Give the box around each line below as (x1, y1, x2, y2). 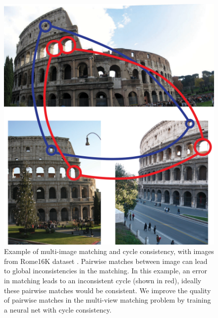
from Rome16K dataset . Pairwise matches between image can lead (4, 255, 208, 266)
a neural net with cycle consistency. (4, 304, 111, 315)
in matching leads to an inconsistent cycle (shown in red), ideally (4, 275, 202, 285)
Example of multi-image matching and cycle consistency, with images (4, 246, 214, 256)
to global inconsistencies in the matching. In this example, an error (4, 265, 207, 276)
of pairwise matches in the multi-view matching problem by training (4, 295, 211, 305)
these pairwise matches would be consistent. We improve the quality (4, 285, 211, 295)
